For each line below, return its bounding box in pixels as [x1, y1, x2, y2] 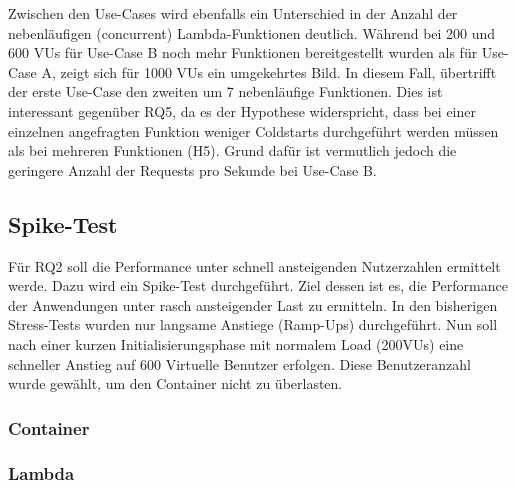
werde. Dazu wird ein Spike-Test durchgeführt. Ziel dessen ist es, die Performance [8, 275, 508, 296]
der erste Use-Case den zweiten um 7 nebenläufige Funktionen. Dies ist [8, 81, 443, 102]
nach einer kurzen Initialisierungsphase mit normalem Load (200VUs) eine [8, 333, 464, 354]
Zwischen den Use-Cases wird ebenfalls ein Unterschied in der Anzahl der [8, 3, 458, 23]
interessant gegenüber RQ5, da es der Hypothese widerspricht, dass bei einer [8, 100, 476, 121]
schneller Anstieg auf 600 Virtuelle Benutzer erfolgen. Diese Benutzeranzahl [8, 353, 471, 374]
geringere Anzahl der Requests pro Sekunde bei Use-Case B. [8, 159, 377, 180]
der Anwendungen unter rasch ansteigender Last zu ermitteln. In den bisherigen [8, 294, 498, 315]
